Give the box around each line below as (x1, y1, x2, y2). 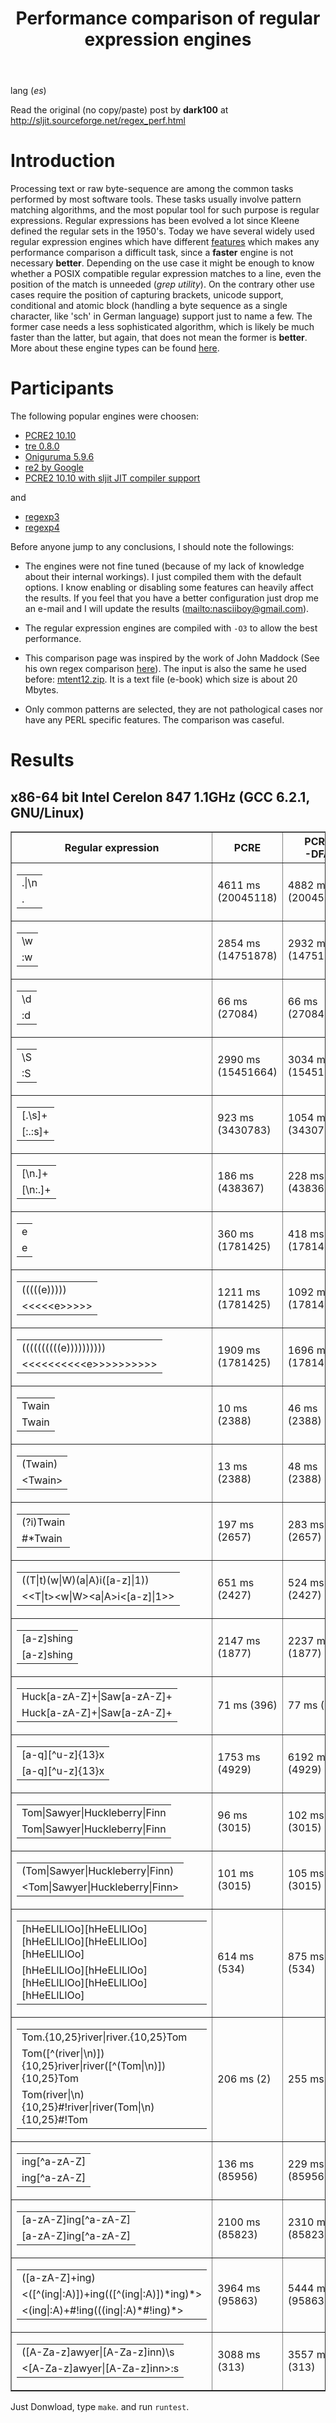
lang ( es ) (10, 85, 47, 97)
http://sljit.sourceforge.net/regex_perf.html (10, 115, 186, 127)
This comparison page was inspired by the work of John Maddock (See (24, 652, 320, 664)
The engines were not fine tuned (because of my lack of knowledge (24, 560, 305, 572)
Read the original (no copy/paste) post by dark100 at (10, 104, 229, 116)
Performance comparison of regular (15, 7, 321, 30)
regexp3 (24, 511, 60, 523)
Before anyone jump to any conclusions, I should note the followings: (10, 541, 295, 553)
